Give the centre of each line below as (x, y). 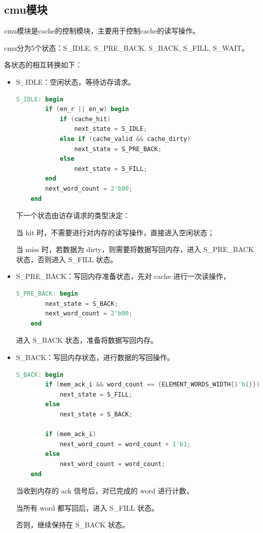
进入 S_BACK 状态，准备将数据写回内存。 (87, 340)
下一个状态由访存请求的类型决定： (73, 215)
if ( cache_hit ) (85, 119)
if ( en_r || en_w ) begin (87, 109)
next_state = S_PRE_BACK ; (118, 149)
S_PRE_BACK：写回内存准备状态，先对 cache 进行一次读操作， (123, 276)
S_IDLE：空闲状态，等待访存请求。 (76, 81)
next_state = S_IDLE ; (111, 129)
